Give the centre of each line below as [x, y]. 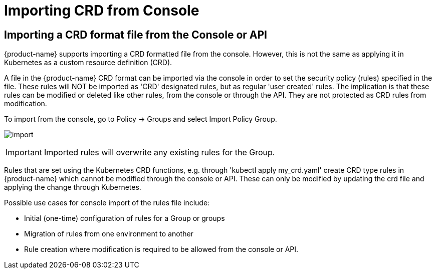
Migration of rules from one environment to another [109, 234]
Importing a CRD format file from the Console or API [136, 35]
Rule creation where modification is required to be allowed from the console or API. [161, 249]
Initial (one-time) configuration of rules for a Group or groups [125, 218]
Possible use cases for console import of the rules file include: [107, 203]
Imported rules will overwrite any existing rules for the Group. [159, 153]
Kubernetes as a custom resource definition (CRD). [88, 63]
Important [24, 153]
